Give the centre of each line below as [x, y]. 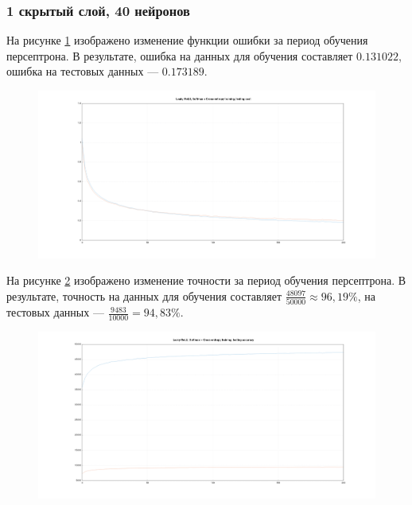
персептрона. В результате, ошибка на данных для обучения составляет [180, 55]
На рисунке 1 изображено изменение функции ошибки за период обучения [187, 40]
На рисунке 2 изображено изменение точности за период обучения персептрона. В [206, 280]
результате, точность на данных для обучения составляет [144, 295]
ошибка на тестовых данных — [83, 71]
